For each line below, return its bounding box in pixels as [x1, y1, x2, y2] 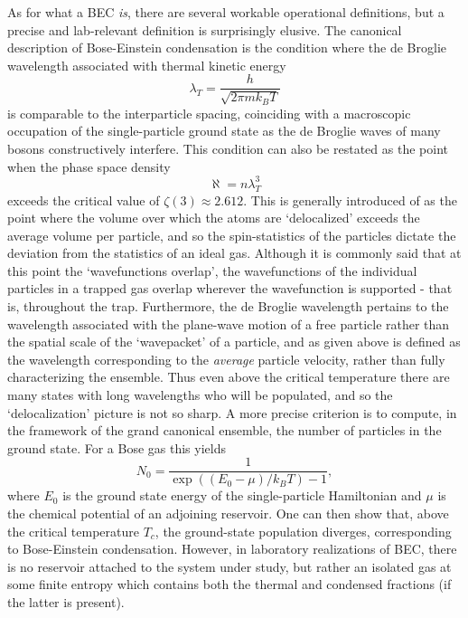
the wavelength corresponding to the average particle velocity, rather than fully [7, 349, 445, 368]
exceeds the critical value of [7, 190, 160, 209]
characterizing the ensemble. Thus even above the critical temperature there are [7, 367, 450, 386]
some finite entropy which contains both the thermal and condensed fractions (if [7, 575, 452, 594]
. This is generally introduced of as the [243, 190, 457, 209]
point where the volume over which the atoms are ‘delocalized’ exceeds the [7, 208, 420, 227]
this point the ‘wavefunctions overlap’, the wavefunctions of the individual [7, 261, 417, 280]
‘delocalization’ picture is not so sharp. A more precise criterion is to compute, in [7, 403, 457, 422]
